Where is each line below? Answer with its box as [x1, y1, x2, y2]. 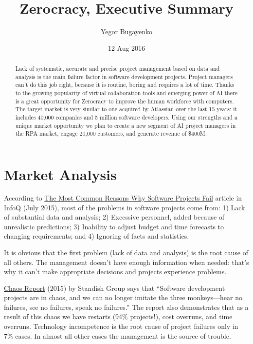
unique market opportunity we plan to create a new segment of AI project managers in [15, 121, 236, 129]
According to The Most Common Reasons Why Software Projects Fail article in [4, 192, 242, 202]
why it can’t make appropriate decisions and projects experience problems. [4, 266, 227, 277]
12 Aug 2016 [108, 42, 145, 53]
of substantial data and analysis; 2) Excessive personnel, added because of [4, 212, 225, 222]
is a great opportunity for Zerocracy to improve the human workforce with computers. [15, 97, 234, 105]
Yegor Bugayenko [100, 26, 152, 37]
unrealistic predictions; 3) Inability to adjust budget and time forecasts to [4, 221, 224, 231]
